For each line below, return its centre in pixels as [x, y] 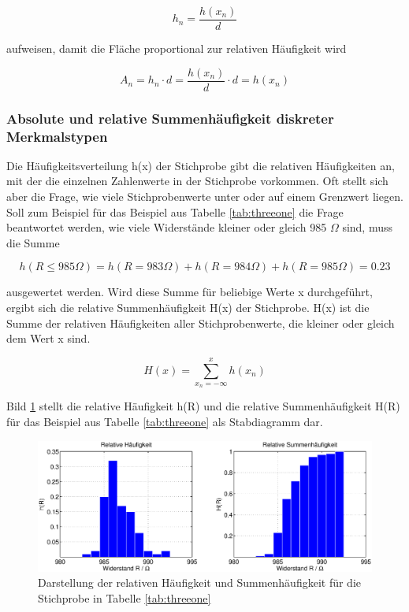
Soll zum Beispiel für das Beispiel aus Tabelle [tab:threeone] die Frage [175, 211]
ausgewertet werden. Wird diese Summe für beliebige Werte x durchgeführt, [190, 292]
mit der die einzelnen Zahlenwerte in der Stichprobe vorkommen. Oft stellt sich [197, 181]
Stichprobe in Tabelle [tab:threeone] [125, 597]
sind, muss [368, 227]
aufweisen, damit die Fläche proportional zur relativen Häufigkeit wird [177, 48]
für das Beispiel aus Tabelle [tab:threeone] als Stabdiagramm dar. [165, 421]
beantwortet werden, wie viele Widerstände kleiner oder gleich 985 [167, 227]
